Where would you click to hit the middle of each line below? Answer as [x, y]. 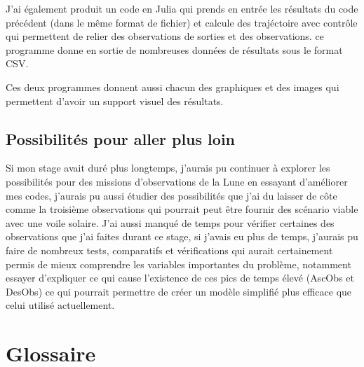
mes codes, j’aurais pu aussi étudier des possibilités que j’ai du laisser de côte [171, 195]
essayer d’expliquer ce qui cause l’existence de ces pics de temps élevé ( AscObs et [180, 278]
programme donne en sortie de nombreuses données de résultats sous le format [174, 49]
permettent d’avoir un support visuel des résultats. [115, 101]
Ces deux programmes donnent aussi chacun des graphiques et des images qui [173, 86]
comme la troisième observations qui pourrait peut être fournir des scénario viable [182, 209]
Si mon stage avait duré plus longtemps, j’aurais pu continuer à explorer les [168, 168]
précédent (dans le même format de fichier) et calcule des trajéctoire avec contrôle [182, 22]
